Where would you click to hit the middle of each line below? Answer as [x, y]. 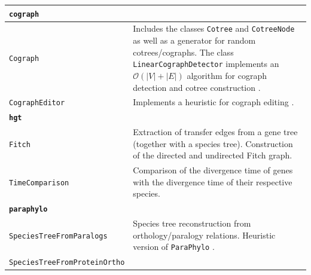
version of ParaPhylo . [174, 247]
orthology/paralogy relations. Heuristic [204, 235]
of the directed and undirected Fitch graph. [213, 155]
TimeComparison [39, 183]
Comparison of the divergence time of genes [213, 170]
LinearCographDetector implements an [206, 64]
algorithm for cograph [227, 75]
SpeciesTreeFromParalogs [58, 236]
